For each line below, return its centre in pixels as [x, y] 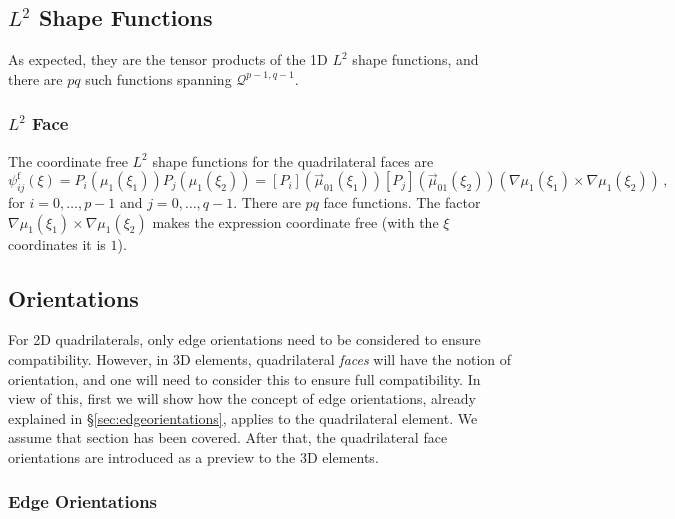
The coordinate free [68, 160]
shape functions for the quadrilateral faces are [293, 160]
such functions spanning [158, 78]
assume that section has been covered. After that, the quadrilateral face [228, 437]
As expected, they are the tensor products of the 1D [168, 59]
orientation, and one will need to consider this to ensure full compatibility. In [244, 378]
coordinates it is [57, 243]
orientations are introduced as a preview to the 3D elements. [193, 456]
